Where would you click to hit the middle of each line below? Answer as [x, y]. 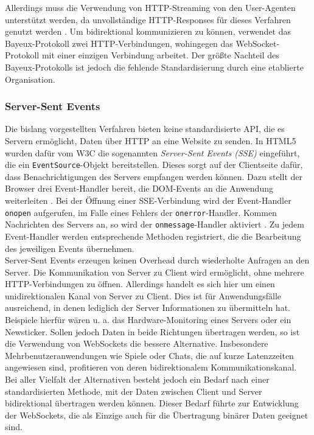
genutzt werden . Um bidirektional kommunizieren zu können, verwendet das [148, 31]
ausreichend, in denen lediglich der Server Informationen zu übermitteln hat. [148, 308]
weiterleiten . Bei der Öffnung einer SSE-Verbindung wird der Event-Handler [148, 200]
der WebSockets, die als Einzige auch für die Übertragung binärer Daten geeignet [157, 415]
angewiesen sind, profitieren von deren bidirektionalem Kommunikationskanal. [151, 367]
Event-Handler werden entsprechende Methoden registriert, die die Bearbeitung [153, 236]
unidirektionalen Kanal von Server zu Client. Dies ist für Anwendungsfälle [143, 295]
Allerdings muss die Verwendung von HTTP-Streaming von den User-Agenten [150, 7]
